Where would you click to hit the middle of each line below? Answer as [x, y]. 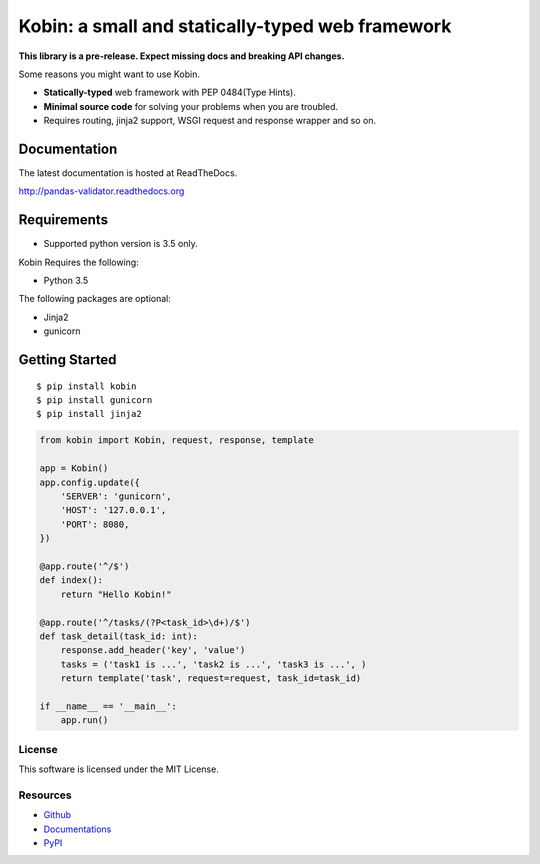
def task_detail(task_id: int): [119, 636]
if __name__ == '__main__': [108, 706]
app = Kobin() [74, 468]
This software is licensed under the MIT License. [118, 769]
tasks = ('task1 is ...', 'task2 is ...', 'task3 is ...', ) [213, 664]
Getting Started [67, 360]
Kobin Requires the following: [78, 262]
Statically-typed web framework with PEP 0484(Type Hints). [170, 92]
